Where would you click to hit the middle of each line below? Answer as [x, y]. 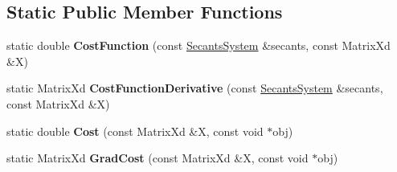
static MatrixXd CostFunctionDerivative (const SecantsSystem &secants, [195, 88]
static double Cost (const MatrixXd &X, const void [135, 131]
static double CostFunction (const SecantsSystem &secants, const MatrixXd [198, 45]
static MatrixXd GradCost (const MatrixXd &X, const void [158, 158]
